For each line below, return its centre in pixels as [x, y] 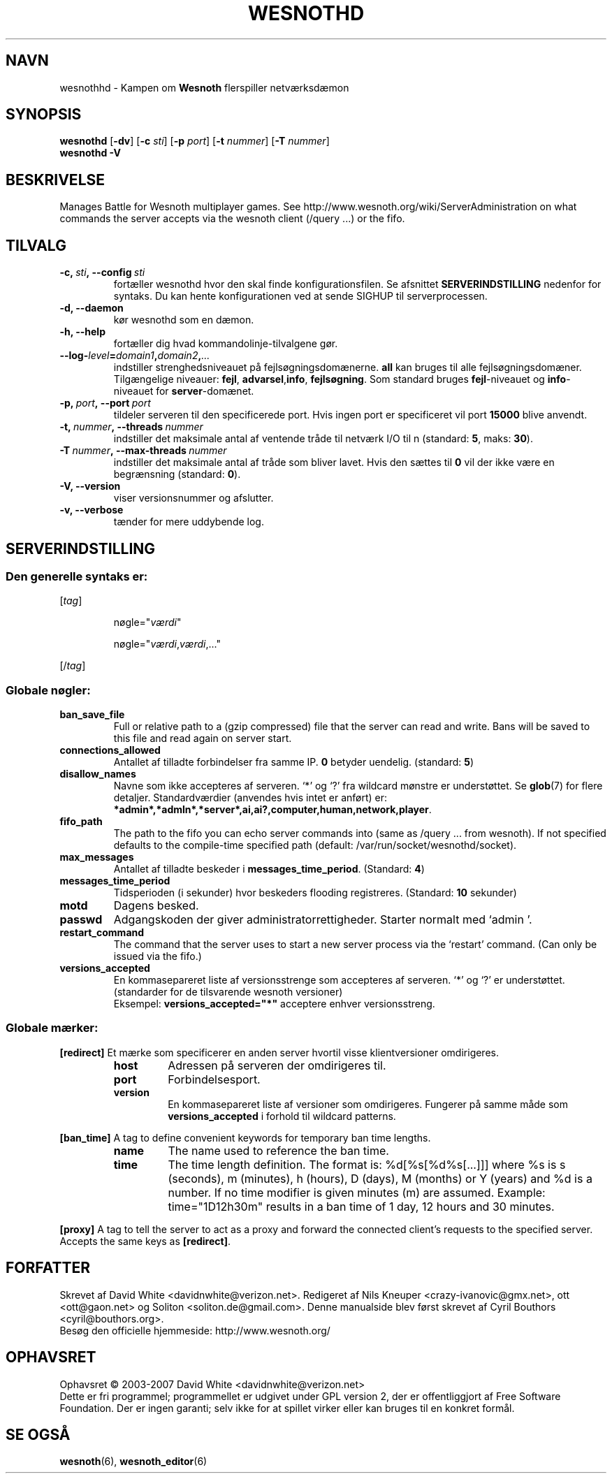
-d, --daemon [92, 308]
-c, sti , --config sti [102, 272]
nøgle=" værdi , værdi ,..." [167, 644]
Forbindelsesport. [214, 1079]
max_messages [97, 857]
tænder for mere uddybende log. [189, 522]
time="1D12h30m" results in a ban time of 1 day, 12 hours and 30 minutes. [361, 1206]
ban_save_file [92, 715]
